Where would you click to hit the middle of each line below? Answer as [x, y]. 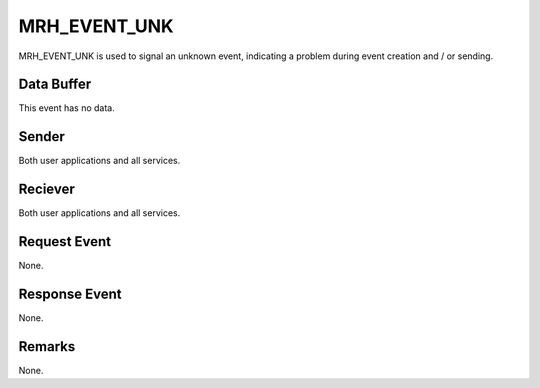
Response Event [70, 293]
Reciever [46, 189]
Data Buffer [55, 84]
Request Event [65, 241]
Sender [41, 136]
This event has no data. [66, 108]
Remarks [47, 346]
